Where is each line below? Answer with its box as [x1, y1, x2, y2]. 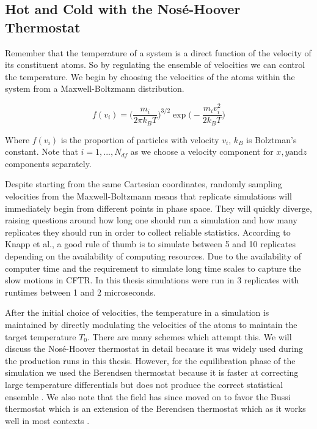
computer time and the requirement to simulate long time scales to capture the [5, 261, 301, 274]
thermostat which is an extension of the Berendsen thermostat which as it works [5, 402, 306, 415]
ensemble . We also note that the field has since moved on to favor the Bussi [5, 390, 291, 403]
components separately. [5, 157, 92, 170]
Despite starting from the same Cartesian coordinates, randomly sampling [5, 177, 282, 190]
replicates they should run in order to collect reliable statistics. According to [5, 225, 291, 238]
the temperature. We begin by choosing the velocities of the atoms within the [5, 70, 295, 83]
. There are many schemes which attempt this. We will [87, 330, 292, 343]
